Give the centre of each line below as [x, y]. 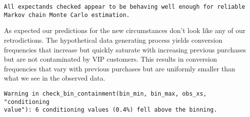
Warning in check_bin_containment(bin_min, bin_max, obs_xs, [105, 93]
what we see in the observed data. [55, 78]
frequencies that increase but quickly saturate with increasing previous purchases [125, 49]
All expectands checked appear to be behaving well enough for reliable [125, 7]
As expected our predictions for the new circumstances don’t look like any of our [125, 30]
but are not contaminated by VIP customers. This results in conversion [111, 59]
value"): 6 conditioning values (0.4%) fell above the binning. [111, 110]
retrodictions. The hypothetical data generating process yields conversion [113, 40]
